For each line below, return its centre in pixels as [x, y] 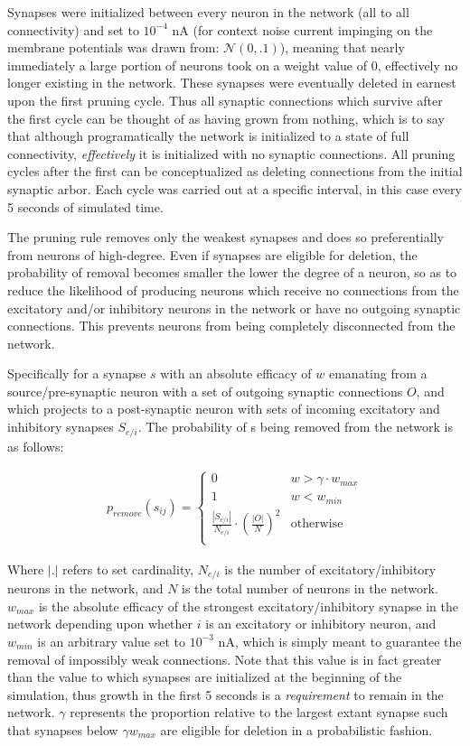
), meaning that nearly [342, 47]
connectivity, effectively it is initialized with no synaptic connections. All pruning [231, 153]
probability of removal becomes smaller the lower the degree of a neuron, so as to [232, 272]
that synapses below [63, 729]
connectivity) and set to [73, 29]
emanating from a [378, 373]
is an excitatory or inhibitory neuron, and [321, 624]
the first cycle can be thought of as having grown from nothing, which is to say [226, 118]
